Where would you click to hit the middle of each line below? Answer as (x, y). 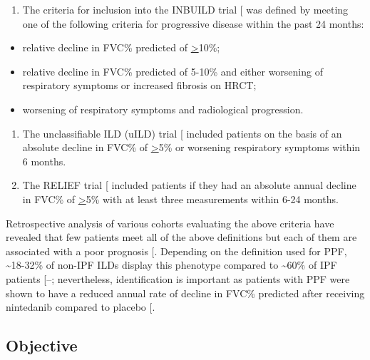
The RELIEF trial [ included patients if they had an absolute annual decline (189, 185)
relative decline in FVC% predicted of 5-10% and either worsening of (173, 71)
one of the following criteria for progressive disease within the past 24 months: (193, 23)
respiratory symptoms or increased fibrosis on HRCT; (139, 85)
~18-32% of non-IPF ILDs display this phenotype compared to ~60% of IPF (171, 265)
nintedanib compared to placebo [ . (81, 307)
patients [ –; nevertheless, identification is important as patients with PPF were (178, 278)
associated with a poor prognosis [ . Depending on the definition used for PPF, (176, 251)
